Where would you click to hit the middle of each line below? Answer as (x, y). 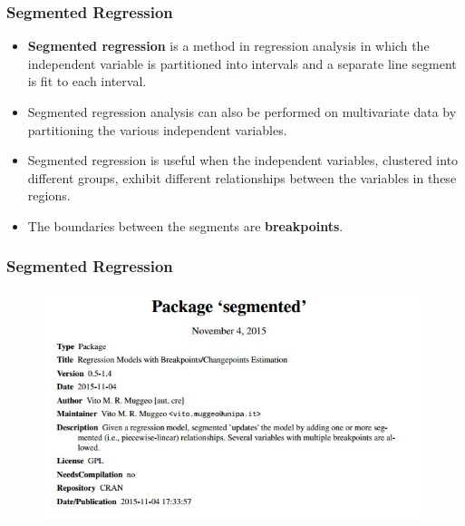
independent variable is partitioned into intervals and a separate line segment (242, 63)
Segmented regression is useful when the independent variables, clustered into (243, 160)
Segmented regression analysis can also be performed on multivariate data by (242, 112)
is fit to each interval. (87, 81)
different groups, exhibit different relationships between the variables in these (242, 177)
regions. (49, 195)
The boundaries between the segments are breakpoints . (185, 225)
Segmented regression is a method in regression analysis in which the (228, 46)
